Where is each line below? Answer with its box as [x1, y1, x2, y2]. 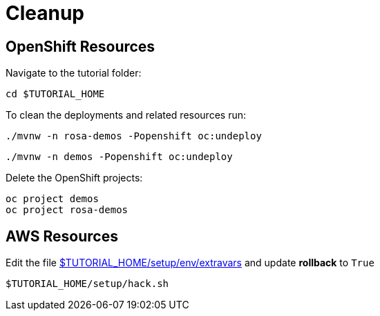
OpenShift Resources [6, 37, 155, 55]
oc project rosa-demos [6, 204, 129, 216]
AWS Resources [6, 227, 118, 245]
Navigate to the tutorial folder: [6, 67, 142, 79]
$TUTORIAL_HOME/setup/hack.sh [6, 278, 169, 290]
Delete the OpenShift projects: [6, 172, 143, 184]
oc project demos [6, 193, 99, 205]
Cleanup [6, 1, 85, 25]
